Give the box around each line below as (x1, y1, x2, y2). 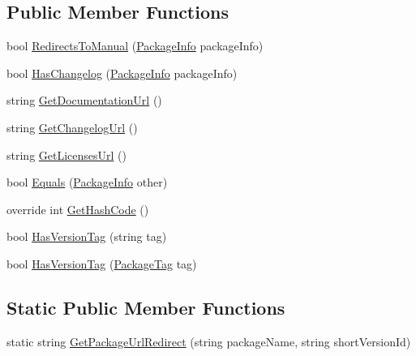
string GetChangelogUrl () (6, 118, 138, 135)
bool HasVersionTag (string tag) (6, 228, 167, 245)
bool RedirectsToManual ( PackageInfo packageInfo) (6, 37, 264, 54)
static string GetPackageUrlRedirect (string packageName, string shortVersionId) (6, 332, 411, 350)
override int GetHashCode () (6, 200, 149, 217)
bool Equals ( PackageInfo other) (6, 174, 168, 191)
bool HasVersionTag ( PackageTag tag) (6, 255, 197, 272)
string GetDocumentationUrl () (6, 92, 162, 109)
